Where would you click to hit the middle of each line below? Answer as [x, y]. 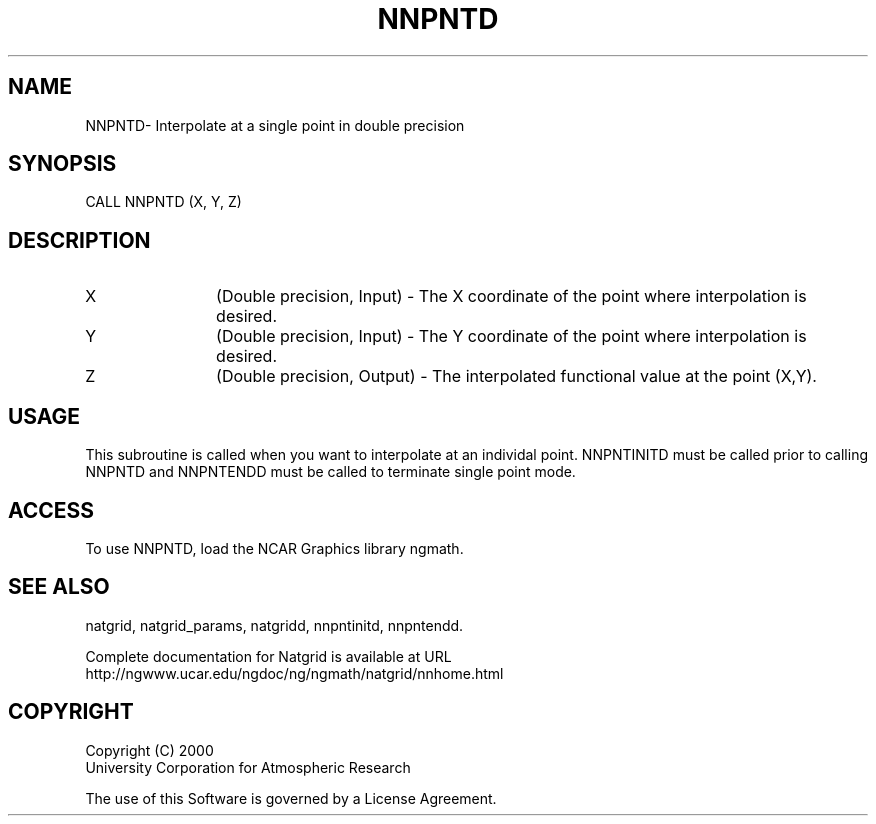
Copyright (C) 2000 [149, 750]
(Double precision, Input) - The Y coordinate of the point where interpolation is [511, 336]
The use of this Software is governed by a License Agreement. [291, 798]
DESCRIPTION [79, 240]
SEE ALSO [59, 587]
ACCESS [51, 510]
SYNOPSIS [62, 164]
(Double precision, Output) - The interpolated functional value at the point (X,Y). [516, 376]
